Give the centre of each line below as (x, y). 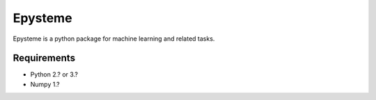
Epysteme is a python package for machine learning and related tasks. (114, 39)
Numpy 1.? (45, 84)
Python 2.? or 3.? (54, 74)
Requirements (44, 58)
